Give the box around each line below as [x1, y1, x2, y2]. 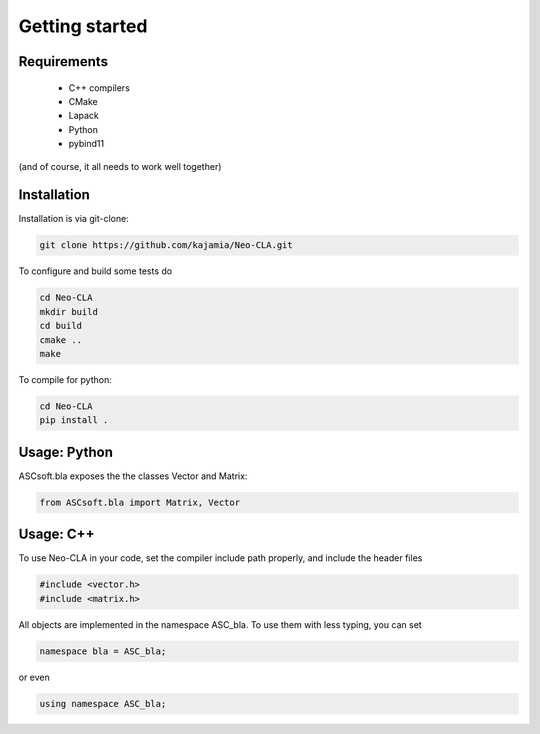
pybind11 [68, 138, 105, 150]
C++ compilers [68, 81, 130, 94]
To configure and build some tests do [18, 265, 173, 277]
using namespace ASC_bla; [39, 698, 167, 709]
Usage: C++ [18, 526, 95, 543]
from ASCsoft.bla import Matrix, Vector [39, 496, 240, 508]
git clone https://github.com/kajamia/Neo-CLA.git [39, 240, 294, 251]
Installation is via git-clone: [18, 213, 129, 225]
